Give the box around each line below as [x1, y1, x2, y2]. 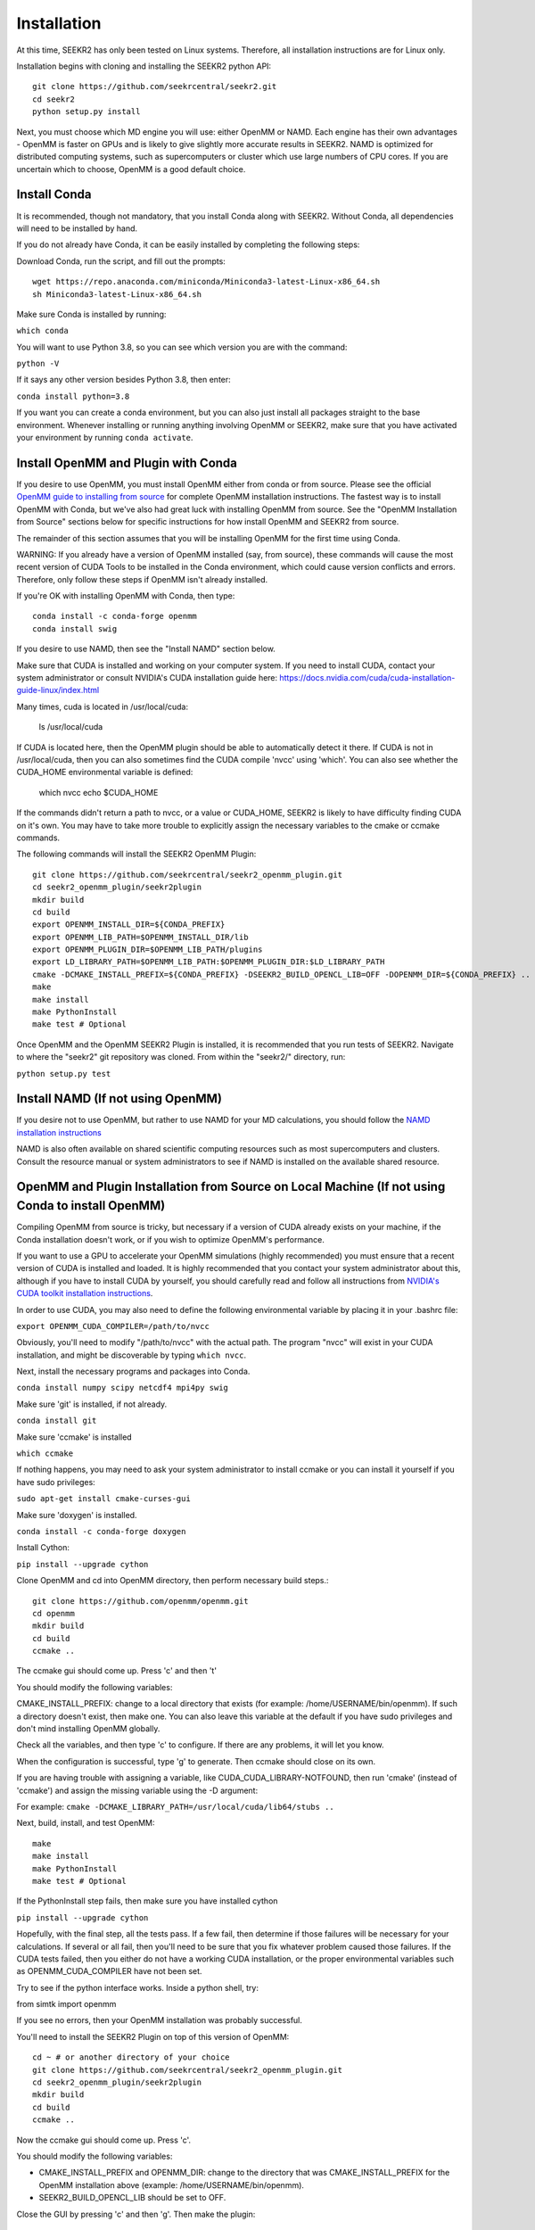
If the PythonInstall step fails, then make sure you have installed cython [16, 1895, 278, 1906]
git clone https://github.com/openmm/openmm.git [32, 1596, 249, 1606]
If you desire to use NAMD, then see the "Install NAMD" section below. [16, 643, 276, 655]
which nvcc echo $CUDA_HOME [38, 787, 159, 797]
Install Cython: [16, 1542, 70, 1553]
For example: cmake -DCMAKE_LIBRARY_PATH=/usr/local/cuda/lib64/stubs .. [16, 1802, 334, 1812]
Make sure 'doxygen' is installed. [16, 1509, 137, 1520]
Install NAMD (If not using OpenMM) [16, 1091, 223, 1106]
